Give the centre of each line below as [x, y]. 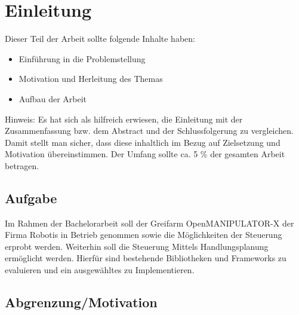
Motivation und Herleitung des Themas [91, 79]
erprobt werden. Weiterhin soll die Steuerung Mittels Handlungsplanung [137, 246]
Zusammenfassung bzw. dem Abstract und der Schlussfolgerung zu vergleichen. [149, 131]
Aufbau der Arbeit [53, 98]
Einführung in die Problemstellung [82, 58]
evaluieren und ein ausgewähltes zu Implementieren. [100, 270]
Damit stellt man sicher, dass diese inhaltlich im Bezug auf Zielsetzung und [143, 142]
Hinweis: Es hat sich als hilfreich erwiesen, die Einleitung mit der [124, 119]
